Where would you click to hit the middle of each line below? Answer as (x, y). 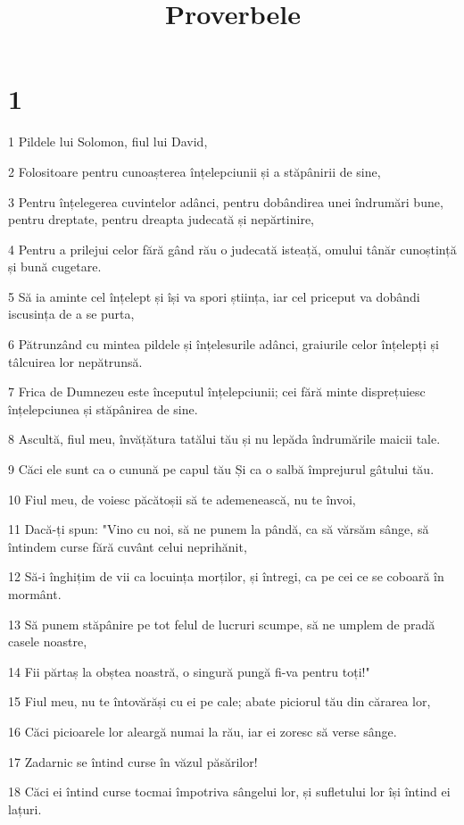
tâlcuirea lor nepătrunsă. (75, 361)
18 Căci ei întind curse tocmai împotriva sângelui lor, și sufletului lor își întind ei (229, 792)
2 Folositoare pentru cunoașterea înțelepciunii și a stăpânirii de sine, (195, 171)
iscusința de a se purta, (71, 314)
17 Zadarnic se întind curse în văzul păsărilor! (133, 761)
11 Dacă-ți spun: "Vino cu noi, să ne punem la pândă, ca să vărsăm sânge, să (219, 529)
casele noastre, (48, 642)
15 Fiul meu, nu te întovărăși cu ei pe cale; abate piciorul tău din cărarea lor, (220, 701)
